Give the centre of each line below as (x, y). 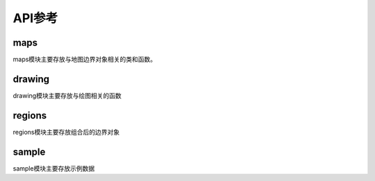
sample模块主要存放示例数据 (54, 168)
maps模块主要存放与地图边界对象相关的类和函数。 (85, 60)
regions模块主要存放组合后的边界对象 (66, 132)
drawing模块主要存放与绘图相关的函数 (67, 95)
